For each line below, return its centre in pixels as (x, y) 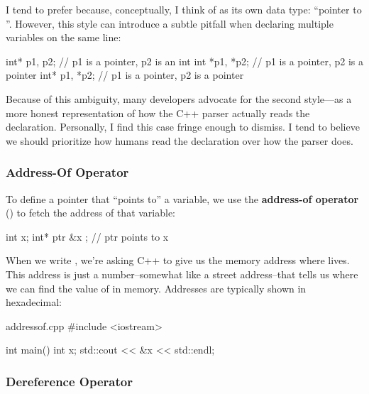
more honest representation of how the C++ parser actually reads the (158, 113)
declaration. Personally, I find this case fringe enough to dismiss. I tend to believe (183, 127)
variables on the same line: (64, 37)
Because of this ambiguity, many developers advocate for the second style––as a (179, 98)
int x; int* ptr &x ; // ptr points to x (87, 236)
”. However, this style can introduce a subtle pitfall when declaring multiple (170, 23)
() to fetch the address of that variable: (91, 213)
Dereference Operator (69, 381)
